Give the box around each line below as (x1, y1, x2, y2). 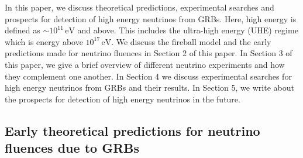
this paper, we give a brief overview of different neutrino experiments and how (5, 58, 285, 70)
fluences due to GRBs (5, 139, 139, 157)
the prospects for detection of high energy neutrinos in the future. (5, 92, 240, 105)
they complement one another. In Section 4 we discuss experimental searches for (5, 70, 292, 82)
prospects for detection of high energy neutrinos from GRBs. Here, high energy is (5, 12, 297, 25)
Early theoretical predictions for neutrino (5, 121, 260, 139)
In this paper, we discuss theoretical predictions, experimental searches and (5, 1, 274, 13)
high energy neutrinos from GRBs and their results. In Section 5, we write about (5, 81, 294, 94)
